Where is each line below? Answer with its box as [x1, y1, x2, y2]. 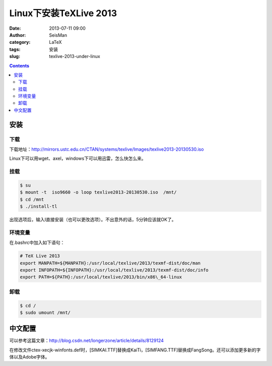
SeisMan [49, 32, 67, 38]
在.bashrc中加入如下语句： [9, 239, 65, 246]
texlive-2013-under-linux [49, 53, 101, 59]
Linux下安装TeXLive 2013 [9, 8, 117, 19]
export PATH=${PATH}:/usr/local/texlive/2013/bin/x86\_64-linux [20, 274, 182, 280]
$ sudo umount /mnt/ [20, 310, 71, 315]
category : [9, 39, 31, 45]
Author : [9, 32, 26, 38]
